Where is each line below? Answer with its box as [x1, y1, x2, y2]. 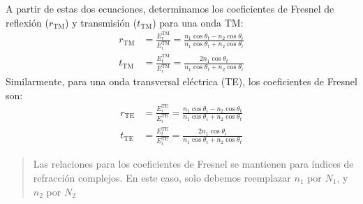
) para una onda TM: [152, 15, 244, 29]
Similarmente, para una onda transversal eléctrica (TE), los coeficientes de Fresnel [6, 74, 357, 89]
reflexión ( [6, 15, 49, 29]
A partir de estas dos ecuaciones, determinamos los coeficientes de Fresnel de [6, 1, 334, 15]
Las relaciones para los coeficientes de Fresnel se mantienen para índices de [33, 156, 354, 171]
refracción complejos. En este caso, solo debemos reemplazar [33, 170, 291, 184]
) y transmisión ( [65, 15, 138, 29]
